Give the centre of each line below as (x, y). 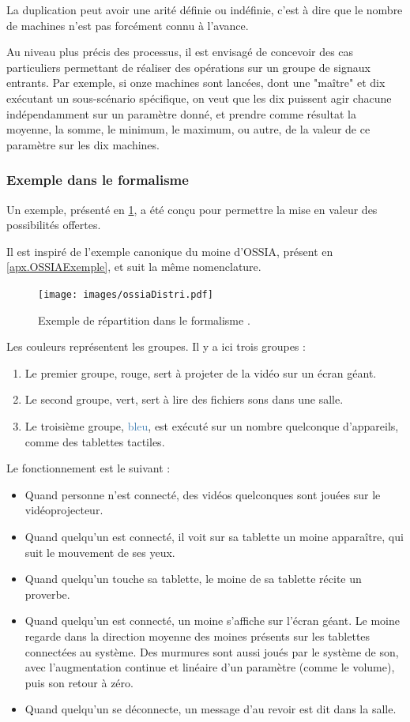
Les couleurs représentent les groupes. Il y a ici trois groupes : (156, 346)
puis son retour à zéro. (79, 682)
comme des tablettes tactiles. (95, 441)
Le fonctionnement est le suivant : (88, 468)
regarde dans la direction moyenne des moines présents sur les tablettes (197, 636)
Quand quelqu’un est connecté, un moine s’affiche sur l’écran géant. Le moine (212, 620)
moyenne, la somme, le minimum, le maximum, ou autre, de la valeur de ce (188, 129)
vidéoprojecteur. (64, 510)
